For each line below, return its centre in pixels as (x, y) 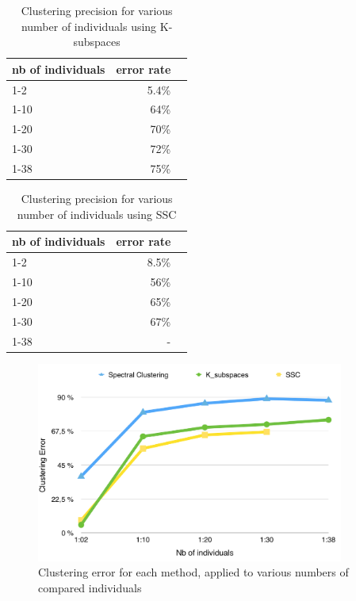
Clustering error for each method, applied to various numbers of (193, 572)
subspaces (97, 42)
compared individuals (90, 588)
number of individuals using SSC (97, 214)
